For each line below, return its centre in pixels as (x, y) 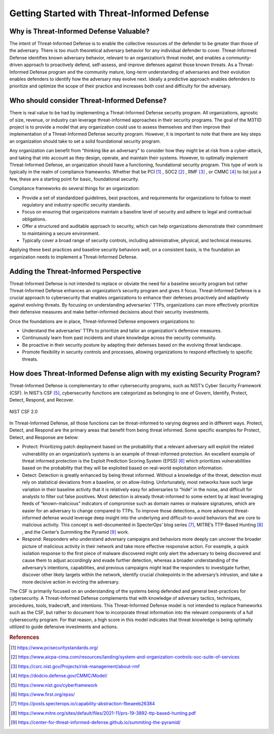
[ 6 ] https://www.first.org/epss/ (43, 694)
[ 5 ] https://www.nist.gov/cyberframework (54, 685)
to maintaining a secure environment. (61, 233)
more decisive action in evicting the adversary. (71, 582)
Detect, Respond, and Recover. (42, 400)
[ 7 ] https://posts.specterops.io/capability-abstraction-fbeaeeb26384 (83, 704)
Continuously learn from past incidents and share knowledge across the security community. (119, 338)
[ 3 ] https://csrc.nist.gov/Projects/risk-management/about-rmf (75, 666)
